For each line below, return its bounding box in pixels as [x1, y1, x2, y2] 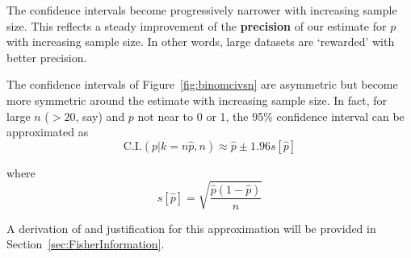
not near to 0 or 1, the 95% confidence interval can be [137, 107, 405, 124]
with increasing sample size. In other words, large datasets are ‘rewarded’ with [6, 33, 395, 50]
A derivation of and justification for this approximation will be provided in [6, 219, 376, 236]
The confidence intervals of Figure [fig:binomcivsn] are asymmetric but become [6, 76, 398, 93]
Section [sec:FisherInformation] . [6, 235, 165, 252]
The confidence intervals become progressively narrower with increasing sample [6, 2, 397, 18]
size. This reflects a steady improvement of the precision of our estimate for [6, 17, 387, 34]
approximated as [6, 123, 89, 140]
